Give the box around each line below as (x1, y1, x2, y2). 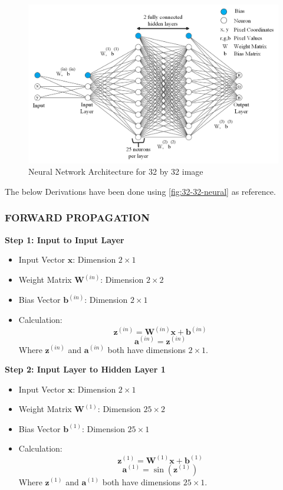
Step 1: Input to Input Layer (5, 233, 124, 246)
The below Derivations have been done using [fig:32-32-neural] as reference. (5, 185, 276, 197)
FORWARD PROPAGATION (5, 210, 150, 225)
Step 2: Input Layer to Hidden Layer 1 (5, 363, 166, 375)
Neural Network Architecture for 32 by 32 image (28, 165, 203, 178)
